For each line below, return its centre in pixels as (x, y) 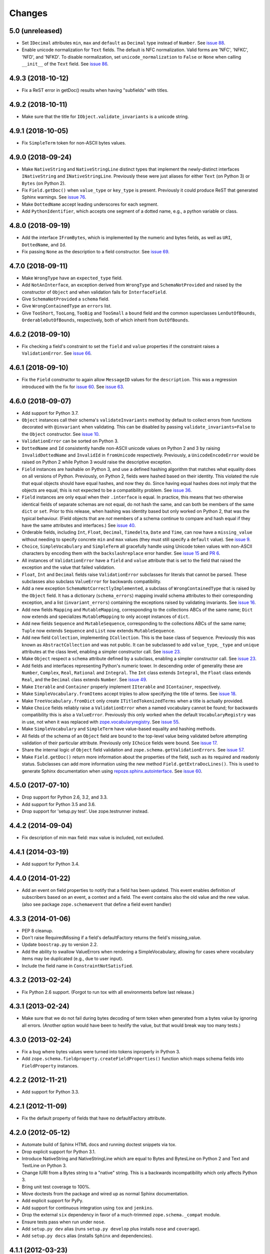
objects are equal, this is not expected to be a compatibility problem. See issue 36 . (107, 490)
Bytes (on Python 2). (44, 183)
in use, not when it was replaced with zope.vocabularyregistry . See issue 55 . (101, 722)
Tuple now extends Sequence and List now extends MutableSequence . (98, 631)
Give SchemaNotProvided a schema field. (65, 299)
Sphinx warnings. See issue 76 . (54, 197)
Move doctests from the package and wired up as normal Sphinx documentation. (105, 1193)
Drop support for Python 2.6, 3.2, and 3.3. (65, 797)
